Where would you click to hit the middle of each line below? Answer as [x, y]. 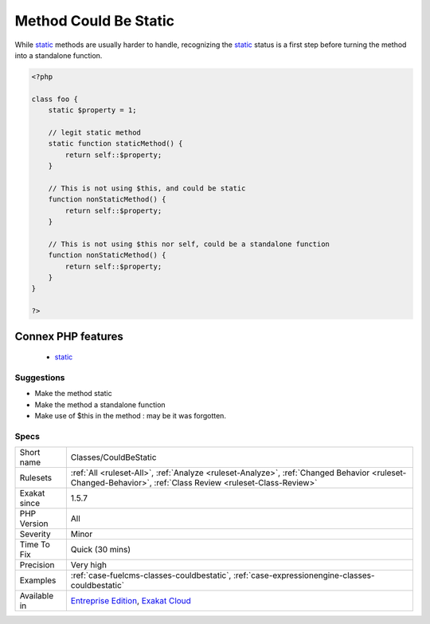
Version [34, 524]
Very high [89, 565]
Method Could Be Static [95, 21]
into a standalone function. [59, 55]
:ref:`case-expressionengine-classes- [304, 575]
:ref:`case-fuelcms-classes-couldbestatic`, [151, 575]
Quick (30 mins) [101, 550]
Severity [35, 534]
